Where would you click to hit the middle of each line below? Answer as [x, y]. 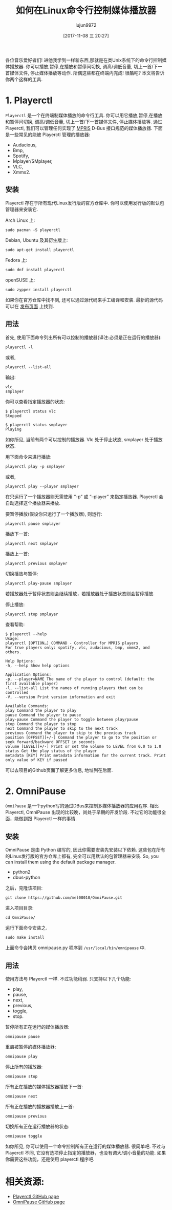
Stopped [14, 416]
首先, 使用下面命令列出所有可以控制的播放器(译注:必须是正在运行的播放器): [84, 337]
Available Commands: [27, 706]
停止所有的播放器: [24, 1067]
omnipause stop [21, 1076]
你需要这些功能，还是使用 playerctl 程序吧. [50, 1159]
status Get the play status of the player [51, 751]
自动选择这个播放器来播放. [33, 503]
